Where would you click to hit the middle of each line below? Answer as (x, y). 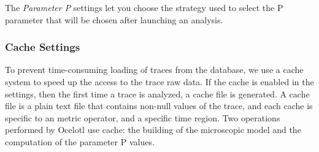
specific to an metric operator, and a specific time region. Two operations (143, 117)
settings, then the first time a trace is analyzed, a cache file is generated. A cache (157, 93)
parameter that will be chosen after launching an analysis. (114, 19)
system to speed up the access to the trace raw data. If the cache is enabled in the (159, 82)
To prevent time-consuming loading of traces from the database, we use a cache (154, 70)
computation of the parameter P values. (80, 141)
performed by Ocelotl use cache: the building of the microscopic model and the (153, 130)
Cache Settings (43, 47)
